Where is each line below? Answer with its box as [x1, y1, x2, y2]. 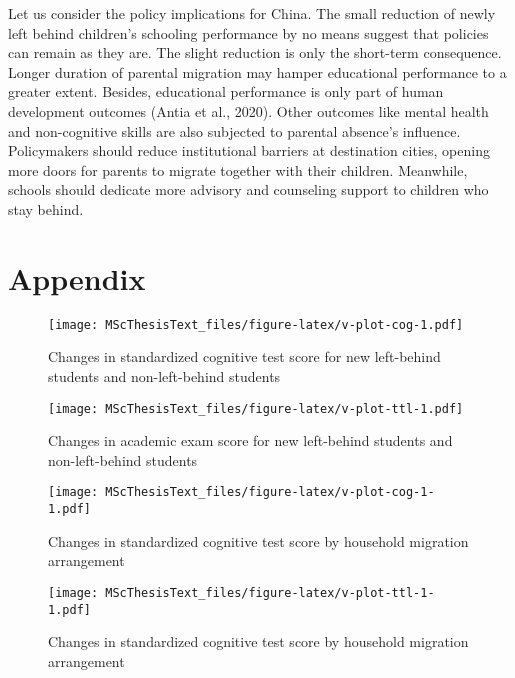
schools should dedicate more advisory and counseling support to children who [8, 179, 489, 200]
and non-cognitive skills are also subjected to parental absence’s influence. [8, 120, 461, 141]
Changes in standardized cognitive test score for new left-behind [48, 346, 441, 367]
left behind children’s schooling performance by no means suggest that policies [8, 22, 489, 43]
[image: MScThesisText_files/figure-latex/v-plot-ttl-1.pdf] [48, 401, 464, 416]
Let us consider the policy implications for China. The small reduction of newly [8, 3, 496, 23]
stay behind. [8, 198, 84, 219]
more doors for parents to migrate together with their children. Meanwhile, [8, 159, 468, 180]
